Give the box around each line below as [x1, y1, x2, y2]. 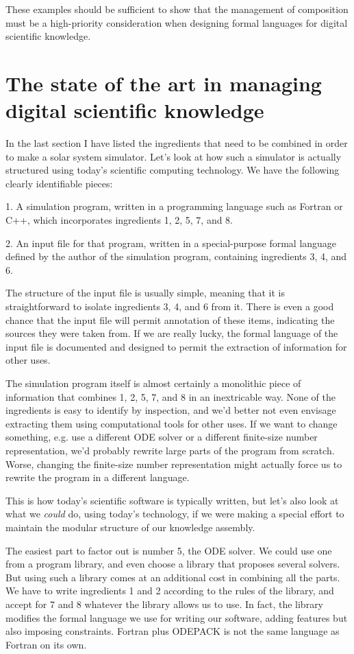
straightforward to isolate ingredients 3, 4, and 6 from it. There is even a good [5, 299, 334, 314]
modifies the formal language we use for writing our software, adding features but [5, 610, 348, 624]
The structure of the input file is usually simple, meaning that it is [5, 285, 286, 300]
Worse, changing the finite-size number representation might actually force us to [5, 456, 342, 471]
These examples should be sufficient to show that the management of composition [5, 2, 349, 16]
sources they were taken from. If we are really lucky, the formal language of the [5, 326, 338, 340]
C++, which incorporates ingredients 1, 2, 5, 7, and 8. [5, 213, 233, 227]
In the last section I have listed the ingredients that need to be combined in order [5, 136, 348, 150]
